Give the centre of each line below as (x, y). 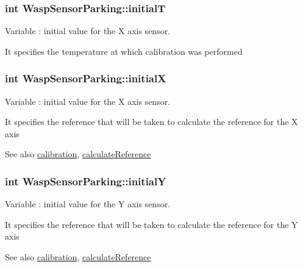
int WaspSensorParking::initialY (86, 181)
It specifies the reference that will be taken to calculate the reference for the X (151, 122)
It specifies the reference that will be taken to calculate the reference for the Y (151, 224)
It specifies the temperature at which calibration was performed (124, 51)
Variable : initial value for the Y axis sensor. (88, 204)
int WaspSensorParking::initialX (86, 78)
